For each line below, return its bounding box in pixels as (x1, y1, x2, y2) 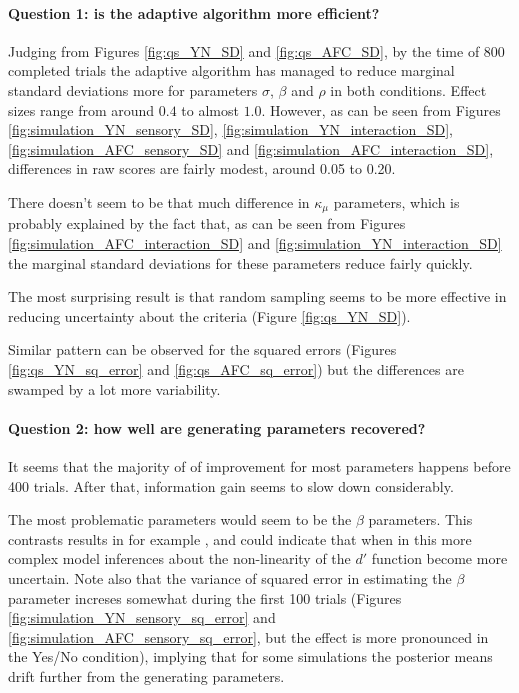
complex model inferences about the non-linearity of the (8, 548, 351, 569)
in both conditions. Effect (330, 79, 487, 100)
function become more (371, 548, 508, 569)
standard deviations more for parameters (8, 79, 258, 100)
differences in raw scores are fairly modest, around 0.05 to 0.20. (8, 158, 396, 179)
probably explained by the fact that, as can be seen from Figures (8, 213, 406, 234)
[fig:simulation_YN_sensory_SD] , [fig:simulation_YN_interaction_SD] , (8, 119, 453, 140)
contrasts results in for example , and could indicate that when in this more (8, 528, 472, 549)
